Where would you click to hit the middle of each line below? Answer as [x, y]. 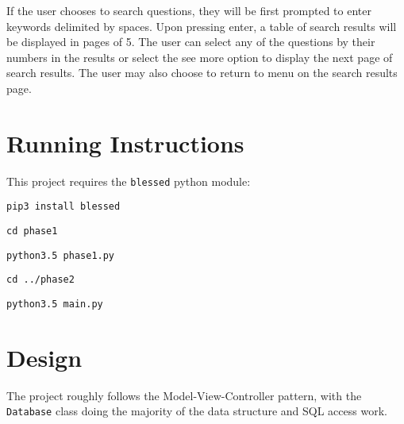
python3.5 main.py [55, 304]
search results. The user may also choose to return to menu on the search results [202, 73]
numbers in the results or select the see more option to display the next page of [200, 57]
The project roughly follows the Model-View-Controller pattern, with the [184, 395]
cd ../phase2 [40, 280]
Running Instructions [125, 143]
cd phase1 [32, 231]
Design [44, 357]
